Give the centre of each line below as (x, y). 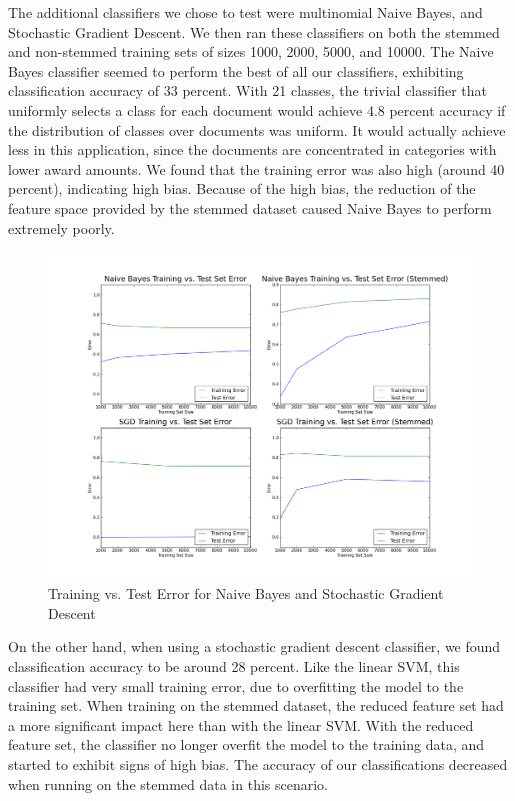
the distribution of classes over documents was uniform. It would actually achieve (257, 129)
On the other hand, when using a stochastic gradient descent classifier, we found (254, 646)
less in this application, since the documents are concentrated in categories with (252, 149)
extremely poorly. (61, 227)
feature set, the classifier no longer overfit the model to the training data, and (246, 744)
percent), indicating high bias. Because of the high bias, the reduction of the (242, 188)
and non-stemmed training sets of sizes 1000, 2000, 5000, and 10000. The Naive (251, 51)
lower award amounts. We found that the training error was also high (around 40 (256, 168)
